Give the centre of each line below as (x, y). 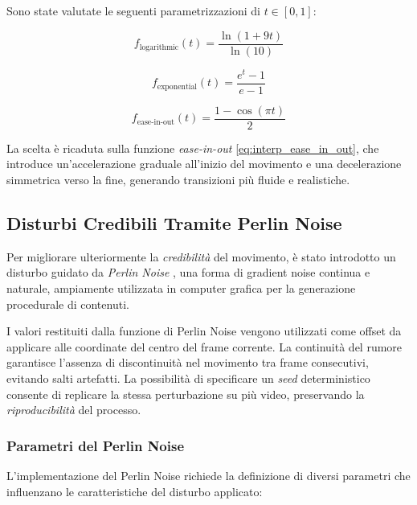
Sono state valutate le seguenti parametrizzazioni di (133, 10)
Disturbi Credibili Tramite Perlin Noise (174, 223)
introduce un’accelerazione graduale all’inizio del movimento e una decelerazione (204, 164)
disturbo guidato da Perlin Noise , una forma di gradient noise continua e (188, 272)
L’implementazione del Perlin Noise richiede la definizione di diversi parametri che (208, 475)
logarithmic (159, 47)
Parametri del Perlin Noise (96, 445)
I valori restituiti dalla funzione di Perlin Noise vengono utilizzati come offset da (204, 331)
